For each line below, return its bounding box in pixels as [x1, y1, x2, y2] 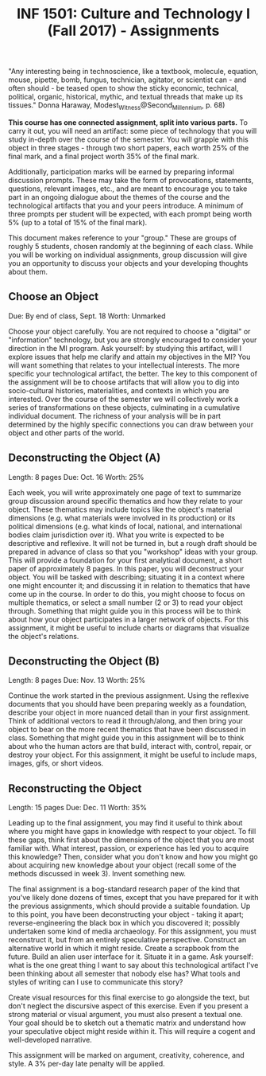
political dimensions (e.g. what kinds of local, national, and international [8, 521, 242, 531]
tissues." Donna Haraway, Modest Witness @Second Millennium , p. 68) [8, 100, 226, 111]
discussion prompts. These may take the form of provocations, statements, [8, 175, 254, 185]
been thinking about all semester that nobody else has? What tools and [8, 969, 241, 979]
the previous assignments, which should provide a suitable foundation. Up [8, 901, 251, 911]
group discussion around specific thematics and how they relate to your [8, 496, 244, 505]
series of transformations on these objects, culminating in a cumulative [8, 403, 241, 412]
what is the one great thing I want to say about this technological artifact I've [8, 961, 259, 970]
